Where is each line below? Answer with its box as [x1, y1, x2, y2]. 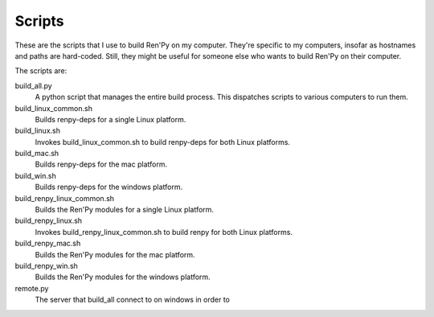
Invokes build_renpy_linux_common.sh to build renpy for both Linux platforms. [35, 227, 293, 237]
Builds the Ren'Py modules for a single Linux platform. [35, 205, 215, 215]
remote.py [14, 283, 49, 293]
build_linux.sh [14, 126, 60, 136]
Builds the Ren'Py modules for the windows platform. [35, 272, 211, 282]
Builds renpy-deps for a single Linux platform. [35, 114, 186, 124]
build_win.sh [14, 171, 56, 180]
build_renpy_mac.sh [14, 238, 81, 249]
